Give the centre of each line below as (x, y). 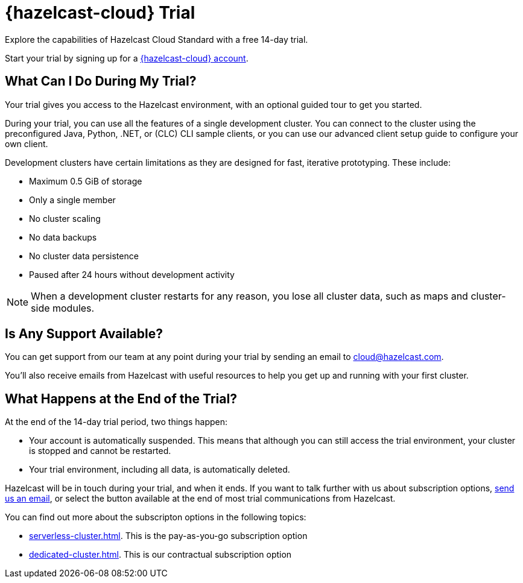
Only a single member (72, 200)
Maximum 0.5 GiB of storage (86, 181)
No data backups (63, 237)
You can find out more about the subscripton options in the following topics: (156, 517)
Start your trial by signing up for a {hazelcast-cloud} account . (127, 58)
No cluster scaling (65, 218)
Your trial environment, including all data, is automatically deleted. (160, 470)
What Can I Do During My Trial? (101, 81)
